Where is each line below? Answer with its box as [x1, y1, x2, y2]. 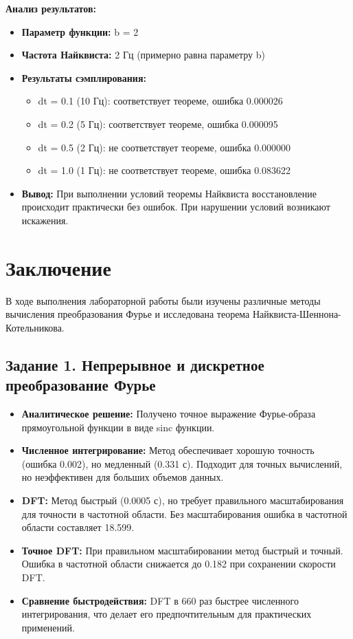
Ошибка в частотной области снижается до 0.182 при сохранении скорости [21, 556, 336, 571]
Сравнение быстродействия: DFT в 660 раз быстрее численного [21, 593, 299, 607]
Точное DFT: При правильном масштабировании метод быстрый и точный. [21, 543, 343, 557]
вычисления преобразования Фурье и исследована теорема [5, 307, 250, 321]
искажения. [21, 213, 69, 227]
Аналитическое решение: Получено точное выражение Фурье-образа [21, 407, 316, 421]
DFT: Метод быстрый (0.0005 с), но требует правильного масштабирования [21, 493, 344, 507]
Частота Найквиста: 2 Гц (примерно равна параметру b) [21, 47, 266, 62]
